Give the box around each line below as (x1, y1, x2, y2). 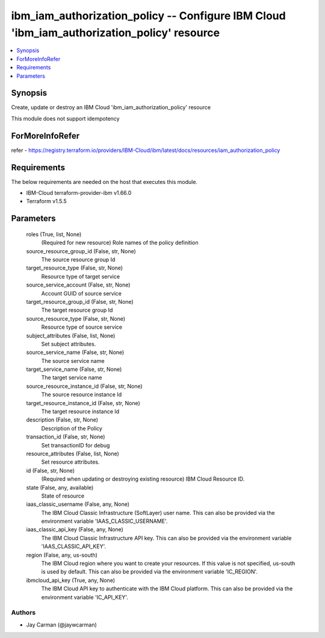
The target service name (41, 374, 102, 381)
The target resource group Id (41, 306, 113, 314)
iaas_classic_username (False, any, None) (26, 501, 129, 508)
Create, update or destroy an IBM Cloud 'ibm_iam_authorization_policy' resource (11, 104, 211, 111)
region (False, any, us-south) (26, 551, 97, 558)
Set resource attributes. (41, 458, 100, 466)
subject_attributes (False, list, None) (26, 332, 116, 339)
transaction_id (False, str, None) (26, 433, 105, 440)
